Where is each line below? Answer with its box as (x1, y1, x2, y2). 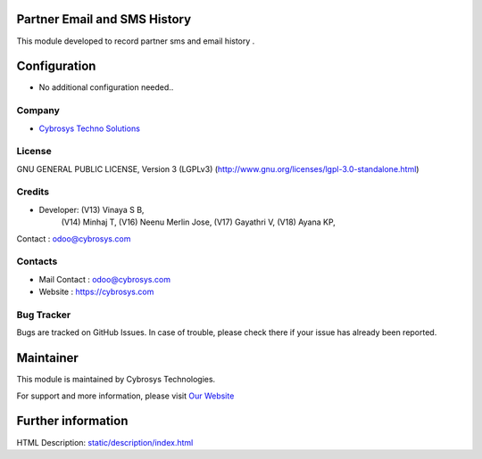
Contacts (16, 255, 58, 267)
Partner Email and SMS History (16, 12, 192, 27)
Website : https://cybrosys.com (38, 286, 154, 298)
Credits (16, 185, 49, 198)
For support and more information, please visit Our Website (16, 390, 235, 401)
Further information (16, 414, 129, 429)
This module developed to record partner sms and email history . (16, 36, 255, 46)
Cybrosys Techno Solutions (38, 123, 140, 134)
